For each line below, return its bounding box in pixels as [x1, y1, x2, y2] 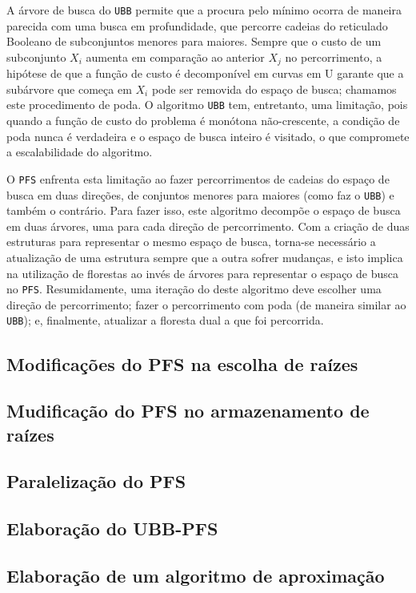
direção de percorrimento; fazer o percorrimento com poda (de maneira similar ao [6, 296, 406, 313]
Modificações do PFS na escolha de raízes [6, 351, 358, 376]
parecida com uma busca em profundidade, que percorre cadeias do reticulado [6, 17, 388, 34]
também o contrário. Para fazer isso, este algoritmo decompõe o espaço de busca [6, 202, 401, 219]
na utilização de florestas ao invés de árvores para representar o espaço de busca [6, 264, 398, 281]
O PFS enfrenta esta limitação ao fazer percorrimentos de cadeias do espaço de [6, 170, 390, 187]
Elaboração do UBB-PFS [6, 516, 218, 541]
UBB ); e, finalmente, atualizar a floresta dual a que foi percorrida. [6, 312, 324, 329]
